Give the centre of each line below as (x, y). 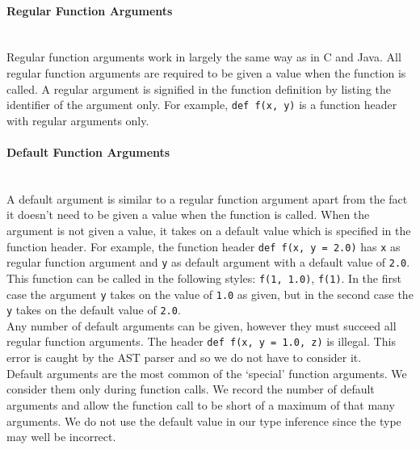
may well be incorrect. (61, 437)
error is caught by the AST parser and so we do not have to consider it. (184, 357)
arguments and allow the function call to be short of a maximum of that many (201, 404)
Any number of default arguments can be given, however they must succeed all (202, 325)
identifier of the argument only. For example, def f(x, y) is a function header (202, 105)
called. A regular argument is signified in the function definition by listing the (199, 88)
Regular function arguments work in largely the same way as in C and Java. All (204, 57)
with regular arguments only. (78, 120)
